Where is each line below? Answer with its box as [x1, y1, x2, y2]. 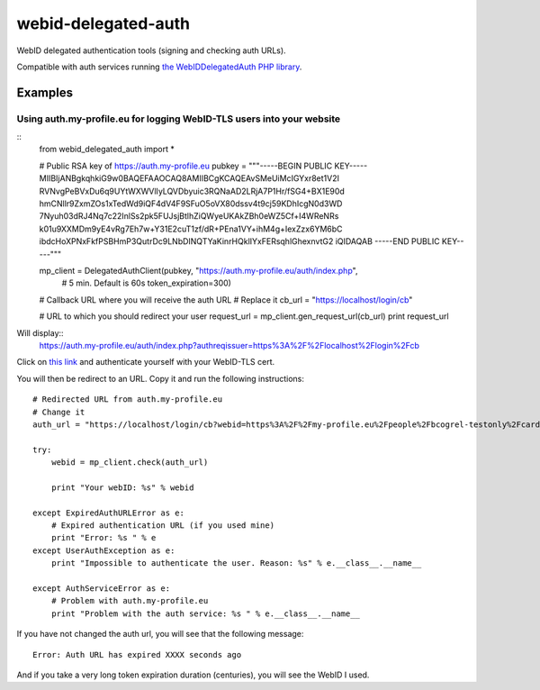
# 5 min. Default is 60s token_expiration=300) [61, 277, 231, 288]
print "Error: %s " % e [50, 532, 157, 543]
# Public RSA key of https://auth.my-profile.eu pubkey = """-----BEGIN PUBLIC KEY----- [39, 160, 368, 171]
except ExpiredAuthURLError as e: [32, 507, 184, 518]
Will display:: [16, 327, 64, 338]
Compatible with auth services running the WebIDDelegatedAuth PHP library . [16, 61, 302, 72]
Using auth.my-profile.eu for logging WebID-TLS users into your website [16, 113, 341, 125]
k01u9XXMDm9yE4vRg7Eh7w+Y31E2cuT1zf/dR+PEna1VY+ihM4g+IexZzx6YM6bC [39, 223, 343, 234]
